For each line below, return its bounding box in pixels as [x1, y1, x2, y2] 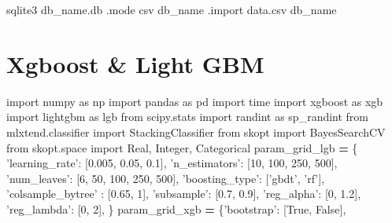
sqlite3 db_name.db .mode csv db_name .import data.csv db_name [6, 2, 337, 17]
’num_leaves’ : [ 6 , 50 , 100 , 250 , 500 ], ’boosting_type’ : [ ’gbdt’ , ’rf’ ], [6, 170, 325, 186]
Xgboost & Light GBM [6, 47, 264, 79]
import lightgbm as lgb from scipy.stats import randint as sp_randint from [6, 108, 369, 125]
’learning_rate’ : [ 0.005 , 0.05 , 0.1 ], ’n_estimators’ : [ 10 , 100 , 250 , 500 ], [6, 155, 338, 171]
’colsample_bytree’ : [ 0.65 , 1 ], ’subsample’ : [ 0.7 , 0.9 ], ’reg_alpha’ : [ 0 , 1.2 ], [6, 185, 361, 202]
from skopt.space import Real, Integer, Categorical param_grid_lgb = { [6, 139, 358, 155]
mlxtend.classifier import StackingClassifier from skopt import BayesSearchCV [6, 123, 386, 140]
